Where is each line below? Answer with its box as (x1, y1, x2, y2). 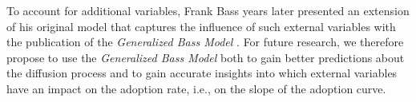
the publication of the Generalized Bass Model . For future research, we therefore (6, 33, 404, 50)
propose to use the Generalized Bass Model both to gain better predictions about (6, 49, 405, 65)
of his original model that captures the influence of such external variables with (6, 18, 396, 34)
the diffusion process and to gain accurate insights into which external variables (6, 65, 398, 81)
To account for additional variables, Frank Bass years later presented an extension (6, 2, 410, 18)
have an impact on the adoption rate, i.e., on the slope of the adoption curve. (6, 80, 386, 96)
